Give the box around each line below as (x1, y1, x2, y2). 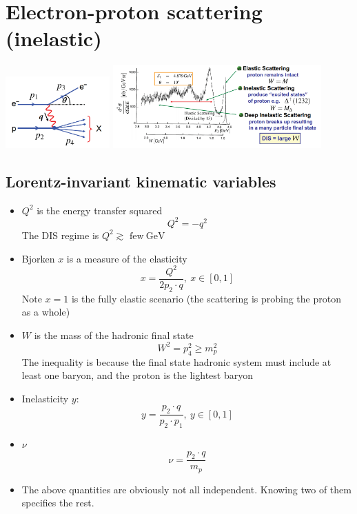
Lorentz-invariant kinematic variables (6, 171, 276, 192)
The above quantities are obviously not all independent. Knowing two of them (21, 482, 351, 496)
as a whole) (21, 305, 70, 319)
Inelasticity (21, 391, 69, 405)
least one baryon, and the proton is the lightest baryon (21, 368, 253, 382)
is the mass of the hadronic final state (34, 327, 194, 342)
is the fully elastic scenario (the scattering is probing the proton (71, 291, 341, 305)
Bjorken (21, 251, 55, 265)
